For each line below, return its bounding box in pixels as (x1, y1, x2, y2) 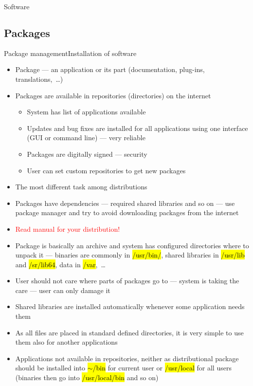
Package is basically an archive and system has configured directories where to (15, 240, 249, 250)
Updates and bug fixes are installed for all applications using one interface (27, 123, 248, 133)
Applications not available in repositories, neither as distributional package (15, 353, 239, 363)
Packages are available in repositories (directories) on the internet (15, 90, 211, 100)
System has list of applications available (27, 107, 146, 117)
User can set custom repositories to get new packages (27, 165, 186, 175)
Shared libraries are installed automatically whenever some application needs (15, 301, 245, 312)
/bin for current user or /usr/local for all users (92, 363, 232, 373)
